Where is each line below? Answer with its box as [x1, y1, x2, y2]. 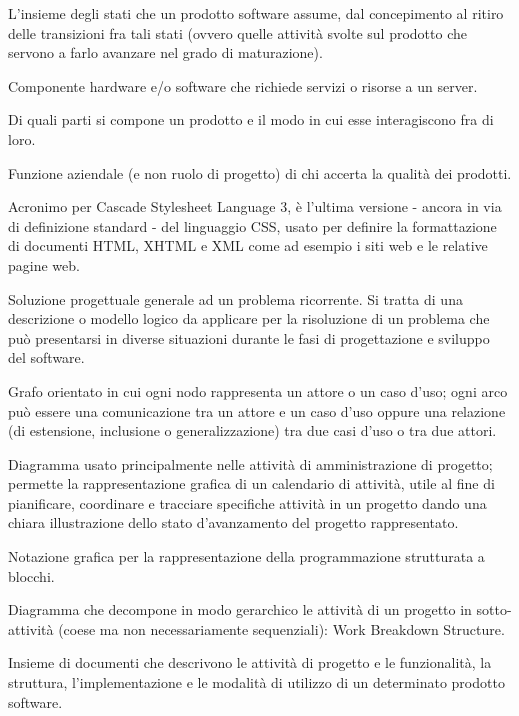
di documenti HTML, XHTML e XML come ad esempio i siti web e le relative [8, 235, 488, 256]
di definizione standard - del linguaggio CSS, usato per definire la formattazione [8, 215, 497, 236]
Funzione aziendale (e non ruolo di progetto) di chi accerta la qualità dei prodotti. [8, 162, 512, 183]
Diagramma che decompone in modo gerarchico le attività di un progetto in [8, 599, 472, 620]
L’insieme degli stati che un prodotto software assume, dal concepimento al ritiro [8, 3, 504, 23]
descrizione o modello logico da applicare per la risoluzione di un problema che [8, 308, 490, 329]
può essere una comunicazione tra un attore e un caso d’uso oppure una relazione [8, 400, 506, 421]
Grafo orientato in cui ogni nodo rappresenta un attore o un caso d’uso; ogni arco [8, 380, 508, 401]
